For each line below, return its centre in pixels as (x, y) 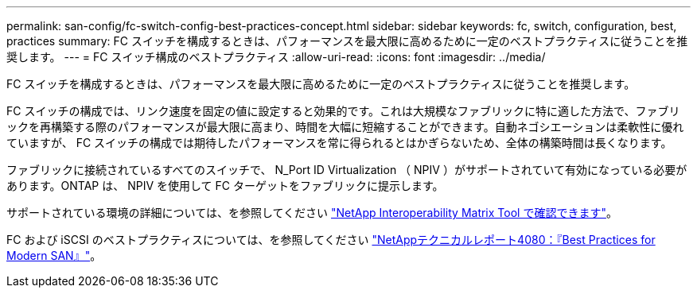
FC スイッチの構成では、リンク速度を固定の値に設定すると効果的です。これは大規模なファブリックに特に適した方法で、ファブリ (343, 111)
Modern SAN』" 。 (54, 255)
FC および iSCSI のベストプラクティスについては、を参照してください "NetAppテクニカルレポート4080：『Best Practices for (331, 240)
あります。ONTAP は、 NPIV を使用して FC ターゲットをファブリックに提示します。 (225, 186)
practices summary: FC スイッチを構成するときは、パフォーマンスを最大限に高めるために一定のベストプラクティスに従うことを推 (347, 41)
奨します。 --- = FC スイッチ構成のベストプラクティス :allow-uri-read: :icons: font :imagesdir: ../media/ (276, 57)
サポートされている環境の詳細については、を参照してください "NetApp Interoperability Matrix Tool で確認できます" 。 (312, 213)
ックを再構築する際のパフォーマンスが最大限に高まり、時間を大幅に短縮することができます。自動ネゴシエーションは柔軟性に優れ (345, 127)
